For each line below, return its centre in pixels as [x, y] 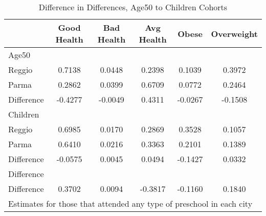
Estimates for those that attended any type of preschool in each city [130, 203]
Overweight [234, 33]
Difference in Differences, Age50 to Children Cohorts [133, 7]
